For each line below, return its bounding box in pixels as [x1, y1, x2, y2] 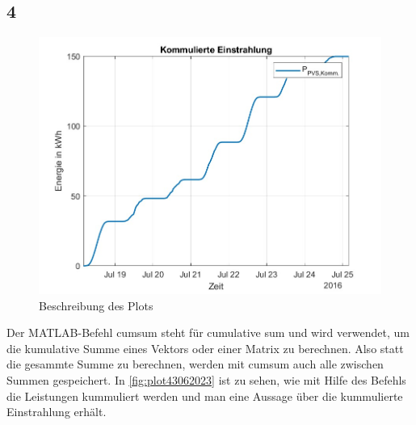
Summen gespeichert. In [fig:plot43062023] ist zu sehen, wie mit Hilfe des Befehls [6, 372, 406, 389]
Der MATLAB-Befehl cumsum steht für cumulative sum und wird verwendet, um [6, 324, 410, 341]
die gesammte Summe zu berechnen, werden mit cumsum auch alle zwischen [6, 356, 384, 372]
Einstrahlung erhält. [6, 403, 107, 420]
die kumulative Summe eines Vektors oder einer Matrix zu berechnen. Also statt [6, 339, 404, 356]
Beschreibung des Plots [39, 297, 153, 313]
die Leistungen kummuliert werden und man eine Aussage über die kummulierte [6, 387, 403, 404]
